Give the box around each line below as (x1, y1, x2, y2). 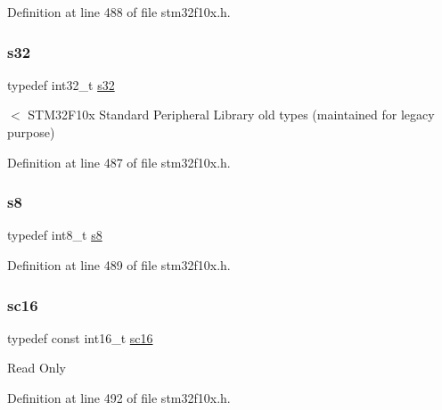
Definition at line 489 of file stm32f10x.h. (7, 256, 231, 274)
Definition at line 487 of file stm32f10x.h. (7, 152, 231, 171)
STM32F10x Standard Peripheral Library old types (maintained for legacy (28, 105, 435, 124)
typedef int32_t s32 (7, 75, 115, 94)
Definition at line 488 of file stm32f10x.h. (7, 3, 231, 20)
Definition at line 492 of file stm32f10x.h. (7, 389, 231, 406)
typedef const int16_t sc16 (7, 328, 153, 347)
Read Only (7, 358, 66, 377)
